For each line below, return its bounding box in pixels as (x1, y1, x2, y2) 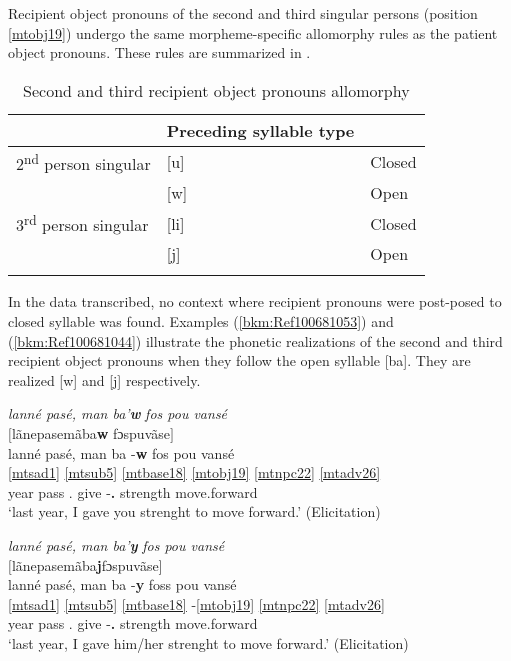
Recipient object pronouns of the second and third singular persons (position (8, 3, 478, 23)
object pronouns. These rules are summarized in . (8, 42, 311, 63)
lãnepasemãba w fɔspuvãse (11, 423, 170, 443)
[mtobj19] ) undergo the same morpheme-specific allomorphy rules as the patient (8, 22, 498, 43)
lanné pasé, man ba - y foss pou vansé (8, 574, 237, 595)
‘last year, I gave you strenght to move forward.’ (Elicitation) (8, 501, 381, 522)
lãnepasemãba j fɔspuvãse (11, 554, 159, 575)
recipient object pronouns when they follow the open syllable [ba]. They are (8, 350, 471, 371)
